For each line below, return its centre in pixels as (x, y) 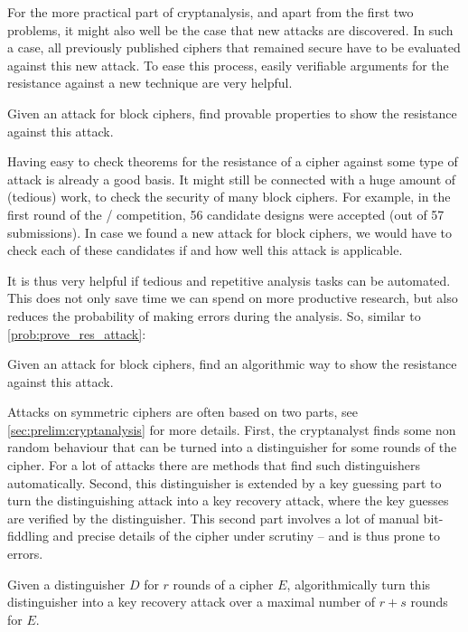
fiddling (28, 536)
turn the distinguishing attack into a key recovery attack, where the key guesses (228, 500)
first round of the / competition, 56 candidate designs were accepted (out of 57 (226, 214)
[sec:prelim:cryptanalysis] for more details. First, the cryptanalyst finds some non (232, 429)
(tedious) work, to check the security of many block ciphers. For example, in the (229, 197)
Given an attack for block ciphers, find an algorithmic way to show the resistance (232, 364)
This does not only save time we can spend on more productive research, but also (233, 298)
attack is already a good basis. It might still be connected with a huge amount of (232, 179)
